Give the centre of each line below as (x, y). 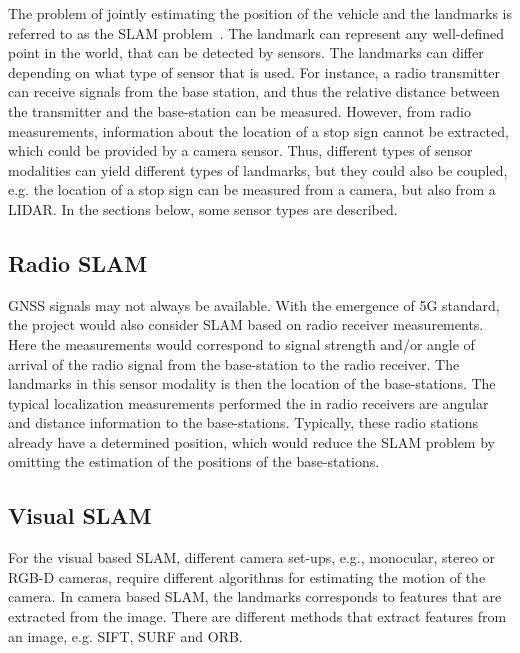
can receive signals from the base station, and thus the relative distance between (254, 91)
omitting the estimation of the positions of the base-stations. (194, 461)
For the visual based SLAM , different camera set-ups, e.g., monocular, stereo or (252, 557)
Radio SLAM (78, 262)
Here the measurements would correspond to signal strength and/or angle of (241, 343)
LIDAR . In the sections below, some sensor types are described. (203, 208)
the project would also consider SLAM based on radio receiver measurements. (246, 324)
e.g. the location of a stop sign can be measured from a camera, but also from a (252, 189)
